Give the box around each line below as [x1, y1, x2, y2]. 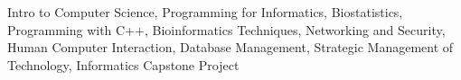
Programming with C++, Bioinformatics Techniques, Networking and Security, [7, 20, 446, 39]
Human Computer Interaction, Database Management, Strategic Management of [7, 38, 454, 57]
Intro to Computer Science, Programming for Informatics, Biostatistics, [7, 3, 403, 21]
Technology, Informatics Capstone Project [7, 55, 240, 74]
